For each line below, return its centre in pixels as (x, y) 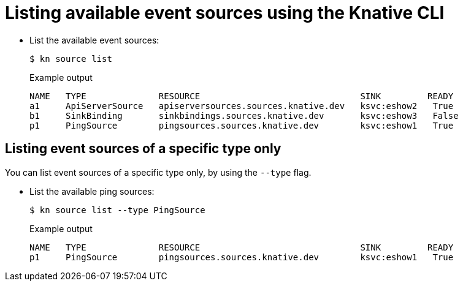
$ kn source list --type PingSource (117, 210)
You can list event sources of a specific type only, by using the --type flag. (158, 172)
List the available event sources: (94, 40)
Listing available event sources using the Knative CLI (225, 13)
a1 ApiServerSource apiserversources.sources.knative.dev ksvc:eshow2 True (242, 106)
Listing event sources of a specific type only (143, 149)
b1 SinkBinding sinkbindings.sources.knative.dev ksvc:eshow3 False (244, 115)
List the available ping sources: (92, 191)
